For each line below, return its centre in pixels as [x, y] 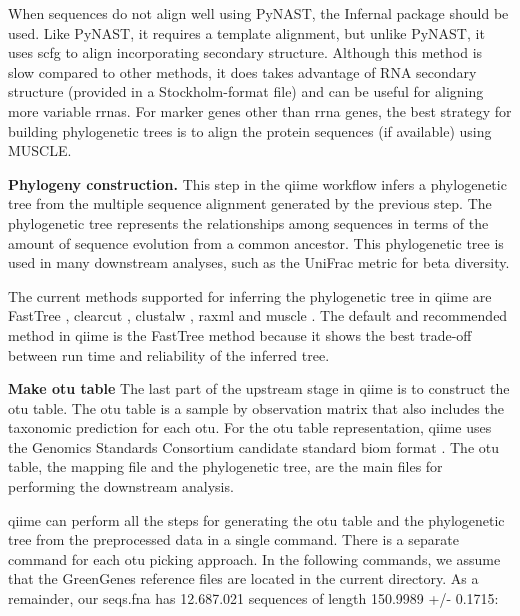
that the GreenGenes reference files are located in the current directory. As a [243, 578]
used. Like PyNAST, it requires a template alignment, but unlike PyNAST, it [246, 32]
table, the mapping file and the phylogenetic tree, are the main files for [225, 466]
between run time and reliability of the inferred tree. [169, 354]
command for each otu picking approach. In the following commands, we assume [254, 558]
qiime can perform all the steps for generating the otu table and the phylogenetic [256, 519]
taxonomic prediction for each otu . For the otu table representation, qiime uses [250, 427]
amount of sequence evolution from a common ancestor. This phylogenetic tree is [256, 242]
